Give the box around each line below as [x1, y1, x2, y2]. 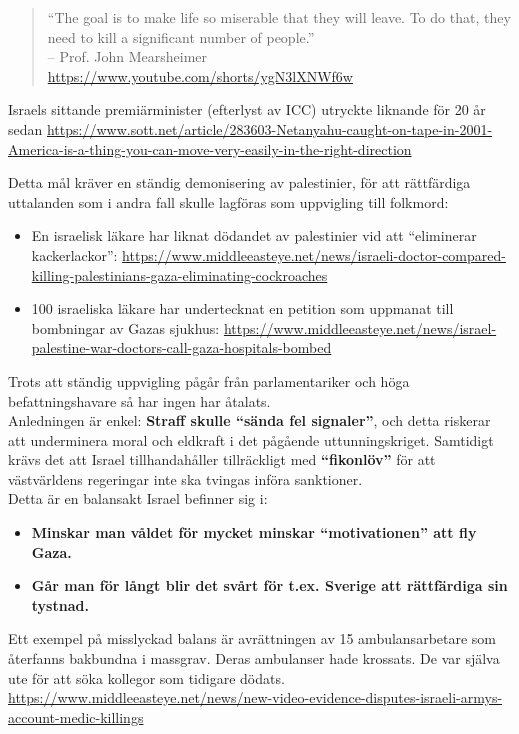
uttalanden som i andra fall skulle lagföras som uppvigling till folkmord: [8, 191, 449, 212]
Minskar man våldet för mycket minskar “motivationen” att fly [31, 522, 477, 543]
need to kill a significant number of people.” [47, 26, 315, 47]
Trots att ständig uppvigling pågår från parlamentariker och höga [8, 370, 410, 391]
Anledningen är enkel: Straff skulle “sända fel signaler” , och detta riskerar [8, 410, 491, 431]
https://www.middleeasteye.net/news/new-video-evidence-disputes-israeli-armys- [8, 687, 503, 708]
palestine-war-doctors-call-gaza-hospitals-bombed [31, 337, 332, 358]
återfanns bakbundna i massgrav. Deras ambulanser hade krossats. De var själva [8, 648, 500, 669]
